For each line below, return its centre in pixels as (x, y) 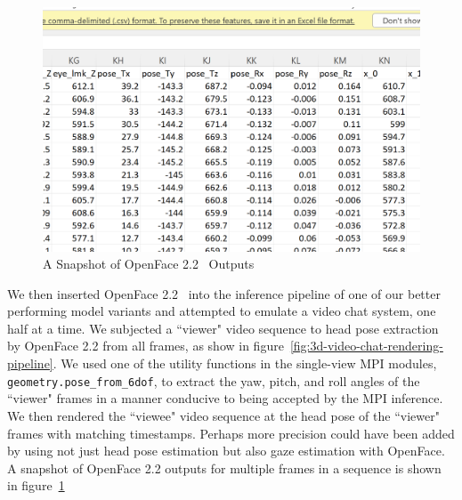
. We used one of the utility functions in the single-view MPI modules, (245, 363)
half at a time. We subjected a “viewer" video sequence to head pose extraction (223, 328)
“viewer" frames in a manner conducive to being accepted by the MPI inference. (225, 398)
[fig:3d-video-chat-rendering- (366, 346)
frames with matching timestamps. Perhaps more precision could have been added (231, 433)
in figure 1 (36, 485)
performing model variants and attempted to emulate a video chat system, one (222, 311)
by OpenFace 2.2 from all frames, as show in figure (146, 346)
